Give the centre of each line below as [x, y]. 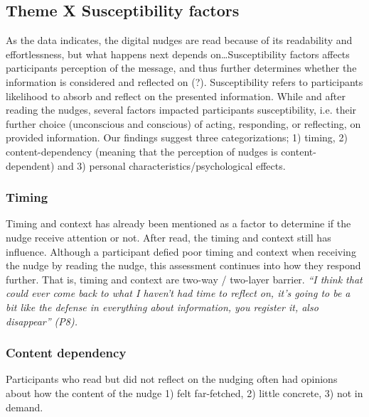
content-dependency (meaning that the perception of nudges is [142, 151]
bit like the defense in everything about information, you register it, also [162, 307]
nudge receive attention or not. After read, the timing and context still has [169, 237]
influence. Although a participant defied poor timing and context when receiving [181, 251]
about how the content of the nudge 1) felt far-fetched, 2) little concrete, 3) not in [184, 392]
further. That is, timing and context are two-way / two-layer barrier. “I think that [184, 279]
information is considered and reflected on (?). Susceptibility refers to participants [184, 81]
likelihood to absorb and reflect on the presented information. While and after [176, 96]
